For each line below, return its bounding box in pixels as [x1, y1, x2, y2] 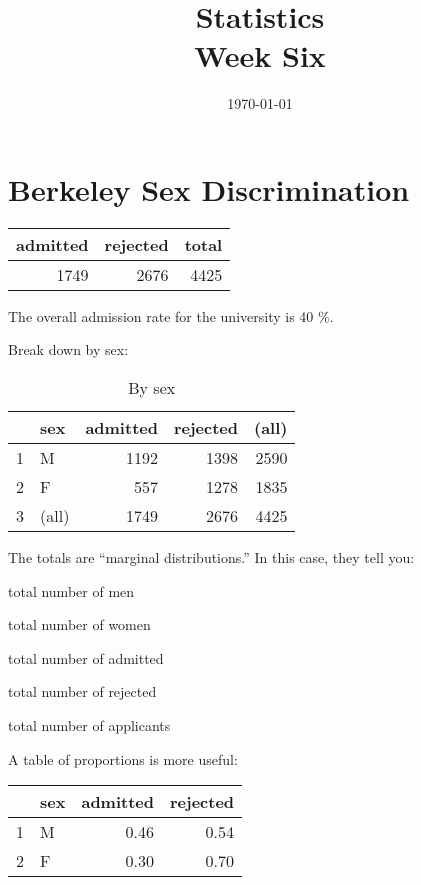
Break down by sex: [8, 339, 129, 360]
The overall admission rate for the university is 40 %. [8, 305, 334, 326]
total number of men [8, 580, 135, 601]
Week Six [194, 35, 326, 76]
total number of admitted [8, 647, 164, 668]
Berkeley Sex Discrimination [8, 168, 410, 209]
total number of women [8, 614, 151, 635]
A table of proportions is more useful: [8, 748, 238, 769]
